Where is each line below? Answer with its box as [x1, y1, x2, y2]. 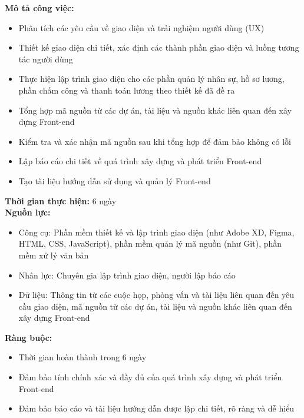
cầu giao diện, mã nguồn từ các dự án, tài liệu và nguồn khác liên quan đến [18, 300, 292, 312]
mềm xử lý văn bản [18, 248, 89, 261]
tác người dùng [18, 52, 73, 65]
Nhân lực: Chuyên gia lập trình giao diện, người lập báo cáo [18, 268, 236, 281]
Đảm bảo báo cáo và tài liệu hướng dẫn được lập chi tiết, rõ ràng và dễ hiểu [18, 402, 295, 414]
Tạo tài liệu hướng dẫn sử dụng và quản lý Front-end [18, 174, 211, 187]
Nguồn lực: [5, 206, 51, 218]
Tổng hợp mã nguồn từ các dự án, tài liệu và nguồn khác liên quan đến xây [18, 104, 292, 116]
